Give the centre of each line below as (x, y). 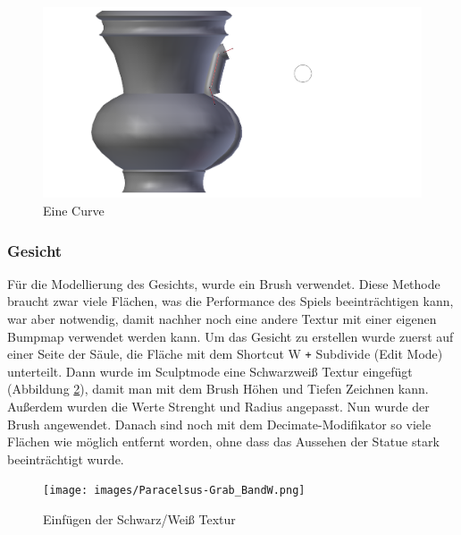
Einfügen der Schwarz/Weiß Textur (139, 519)
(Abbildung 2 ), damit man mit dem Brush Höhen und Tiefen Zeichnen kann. (218, 389)
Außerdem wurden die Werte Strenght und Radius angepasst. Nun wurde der (218, 407)
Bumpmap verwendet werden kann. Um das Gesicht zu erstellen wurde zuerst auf (230, 336)
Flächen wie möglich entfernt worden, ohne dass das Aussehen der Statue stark (223, 442)
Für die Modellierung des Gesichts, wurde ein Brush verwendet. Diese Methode (224, 283)
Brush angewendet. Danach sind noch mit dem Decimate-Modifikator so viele (219, 424)
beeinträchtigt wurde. (66, 459)
